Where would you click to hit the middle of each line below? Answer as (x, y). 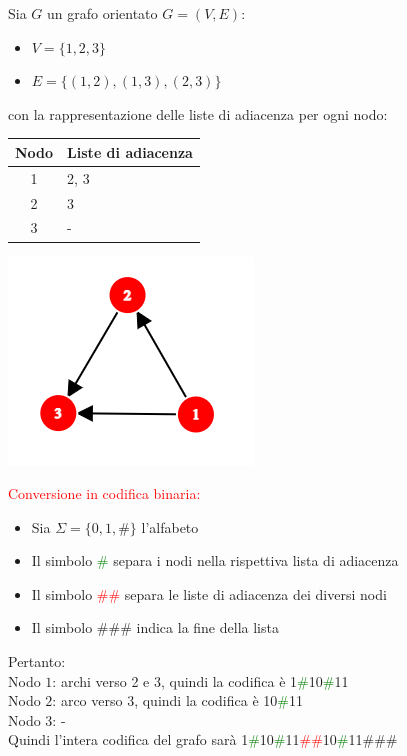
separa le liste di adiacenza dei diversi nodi (255, 593)
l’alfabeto (170, 526)
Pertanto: (37, 661)
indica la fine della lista (207, 627)
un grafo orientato (102, 13)
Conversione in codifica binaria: (104, 493)
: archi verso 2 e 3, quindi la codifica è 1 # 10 (187, 680)
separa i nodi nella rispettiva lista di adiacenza (256, 560)
